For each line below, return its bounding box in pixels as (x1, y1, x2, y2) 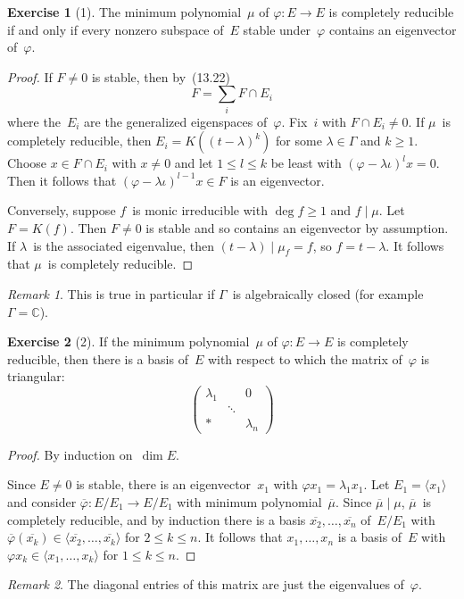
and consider (7, 492, 77, 511)
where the (7, 112, 61, 130)
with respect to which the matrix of (207, 349, 402, 368)
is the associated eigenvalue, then (33, 236, 214, 254)
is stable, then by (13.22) (91, 67, 230, 86)
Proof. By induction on (7, 445, 133, 463)
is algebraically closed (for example (232, 285, 424, 304)
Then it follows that (7, 171, 117, 189)
